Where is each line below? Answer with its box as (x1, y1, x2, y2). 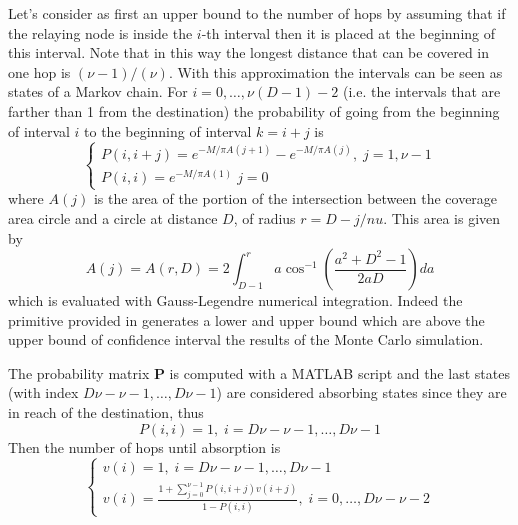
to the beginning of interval (84, 120, 252, 141)
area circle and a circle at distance (8, 207, 218, 228)
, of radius (233, 207, 296, 228)
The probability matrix (8, 362, 150, 383)
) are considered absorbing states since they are (216, 382, 507, 403)
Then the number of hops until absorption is (8, 436, 281, 457)
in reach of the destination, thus (8, 402, 204, 423)
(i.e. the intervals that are (342, 81, 501, 102)
